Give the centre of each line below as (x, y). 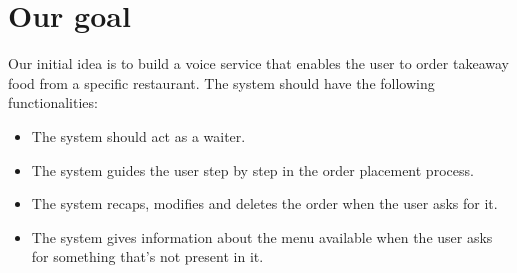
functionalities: (53, 102)
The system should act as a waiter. (138, 135)
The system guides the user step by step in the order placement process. (252, 169)
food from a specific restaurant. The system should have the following (221, 82)
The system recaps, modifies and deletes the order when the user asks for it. (264, 203)
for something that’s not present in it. (147, 256)
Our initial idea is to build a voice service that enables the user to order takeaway (258, 63)
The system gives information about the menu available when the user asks (262, 236)
